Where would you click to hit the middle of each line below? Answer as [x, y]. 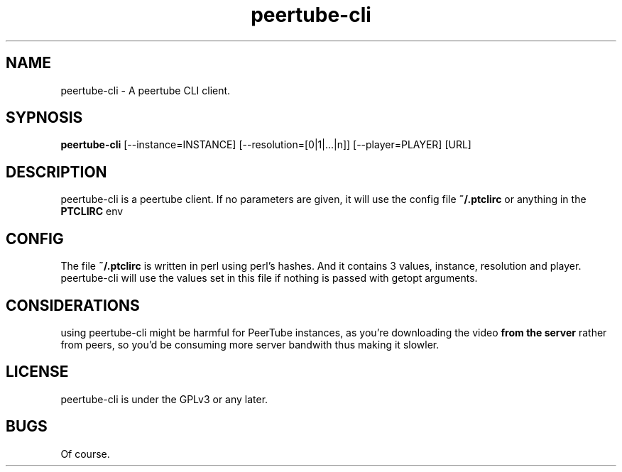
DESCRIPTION [56, 172]
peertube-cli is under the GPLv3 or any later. [164, 399]
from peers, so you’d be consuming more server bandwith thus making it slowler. [250, 344]
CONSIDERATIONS [73, 305]
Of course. [85, 454]
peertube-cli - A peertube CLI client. [146, 90]
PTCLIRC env [92, 212]
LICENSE [37, 372]
